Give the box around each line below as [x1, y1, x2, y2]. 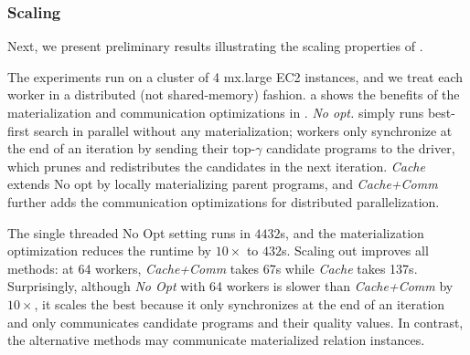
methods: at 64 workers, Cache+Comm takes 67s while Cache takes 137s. [7, 258, 418, 277]
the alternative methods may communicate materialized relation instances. [7, 330, 425, 350]
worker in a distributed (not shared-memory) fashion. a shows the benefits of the [7, 85, 460, 104]
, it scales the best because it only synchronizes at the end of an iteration [34, 294, 445, 313]
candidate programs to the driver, [266, 139, 455, 158]
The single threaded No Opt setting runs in [7, 223, 251, 242]
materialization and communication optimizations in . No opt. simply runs [7, 103, 424, 121]
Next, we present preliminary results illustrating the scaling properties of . [7, 37, 423, 56]
